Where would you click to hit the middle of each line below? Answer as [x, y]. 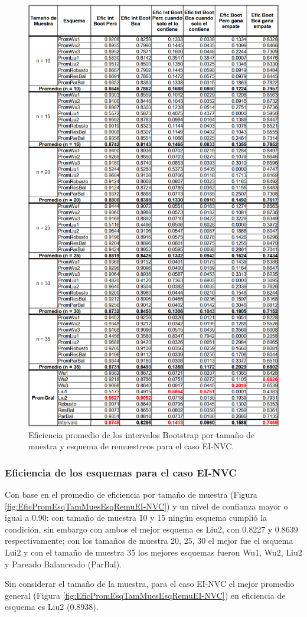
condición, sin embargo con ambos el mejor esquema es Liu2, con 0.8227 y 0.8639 [151, 529]
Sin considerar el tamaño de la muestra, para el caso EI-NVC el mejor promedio [150, 584]
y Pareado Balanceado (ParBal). [63, 564]
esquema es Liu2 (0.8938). [52, 607]
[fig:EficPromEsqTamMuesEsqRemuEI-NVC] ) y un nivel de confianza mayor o [146, 506]
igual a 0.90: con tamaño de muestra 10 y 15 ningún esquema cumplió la [136, 518]
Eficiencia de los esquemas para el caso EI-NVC [121, 472]
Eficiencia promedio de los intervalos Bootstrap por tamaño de [142, 434]
